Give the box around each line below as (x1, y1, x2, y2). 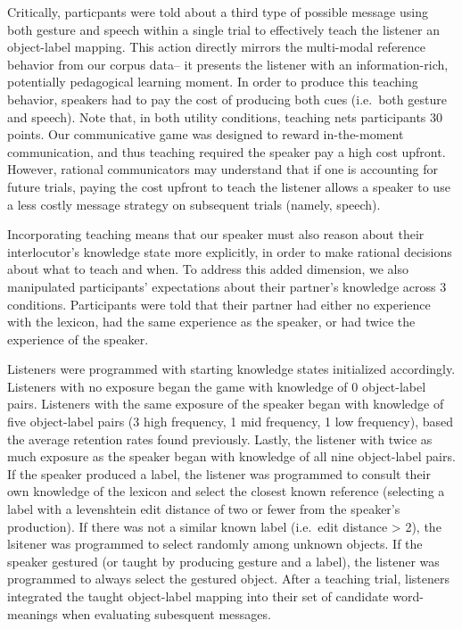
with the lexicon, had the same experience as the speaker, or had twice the (7, 312, 416, 331)
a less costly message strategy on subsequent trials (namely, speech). (7, 194, 381, 213)
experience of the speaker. (7, 329, 149, 348)
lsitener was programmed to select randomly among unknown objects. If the (7, 534, 423, 553)
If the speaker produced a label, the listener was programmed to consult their (7, 464, 431, 483)
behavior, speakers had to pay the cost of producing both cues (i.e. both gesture (7, 89, 447, 108)
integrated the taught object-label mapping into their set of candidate (7, 587, 389, 605)
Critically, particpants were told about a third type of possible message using (7, 3, 428, 21)
